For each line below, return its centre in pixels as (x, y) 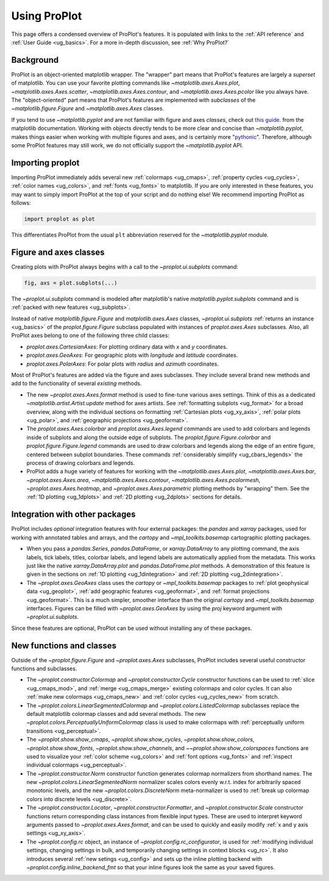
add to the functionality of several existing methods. (77, 383)
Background (35, 60)
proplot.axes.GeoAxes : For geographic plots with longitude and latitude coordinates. (132, 355)
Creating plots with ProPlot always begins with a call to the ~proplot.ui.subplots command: (125, 267)
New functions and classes (64, 646)
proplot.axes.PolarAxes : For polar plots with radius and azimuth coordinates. (123, 364)
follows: (21, 203)
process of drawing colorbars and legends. (81, 462)
